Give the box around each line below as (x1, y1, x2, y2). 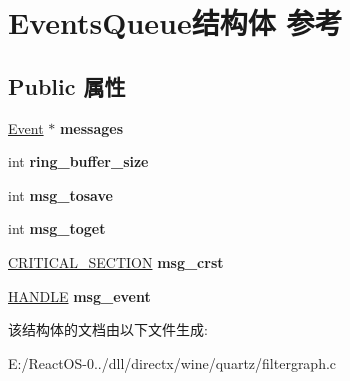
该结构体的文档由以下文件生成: (8, 319, 208, 340)
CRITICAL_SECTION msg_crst (8, 251, 224, 272)
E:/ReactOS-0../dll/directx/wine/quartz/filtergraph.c (8, 352, 337, 373)
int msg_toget (8, 218, 106, 239)
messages (59, 117, 124, 138)
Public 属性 (8, 70, 126, 101)
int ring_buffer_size (8, 151, 149, 172)
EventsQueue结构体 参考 (8, 2, 343, 43)
